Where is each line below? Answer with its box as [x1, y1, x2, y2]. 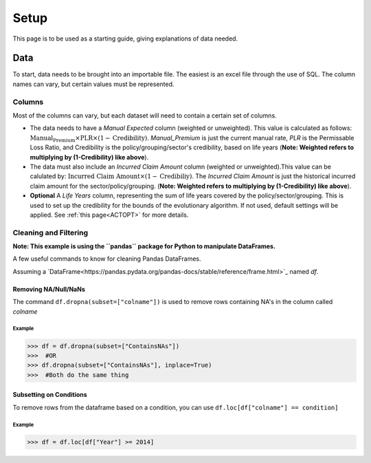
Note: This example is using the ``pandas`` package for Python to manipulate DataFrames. [12, 242, 276, 250]
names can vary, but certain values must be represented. [12, 80, 175, 88]
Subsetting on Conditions [12, 391, 87, 399]
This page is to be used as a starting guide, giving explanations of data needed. [12, 34, 238, 43]
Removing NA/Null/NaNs [12, 285, 85, 293]
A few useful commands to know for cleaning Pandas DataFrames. [12, 255, 202, 263]
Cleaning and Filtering [12, 228, 89, 237]
